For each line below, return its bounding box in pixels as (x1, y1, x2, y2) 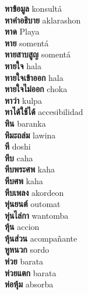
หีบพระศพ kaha (5, 163, 55, 175)
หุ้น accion (5, 221, 40, 233)
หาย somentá (5, 36, 49, 49)
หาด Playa (5, 25, 40, 38)
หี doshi (5, 140, 31, 152)
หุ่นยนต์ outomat (5, 198, 61, 210)
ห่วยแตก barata (5, 266, 57, 279)
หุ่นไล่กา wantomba (5, 209, 69, 221)
